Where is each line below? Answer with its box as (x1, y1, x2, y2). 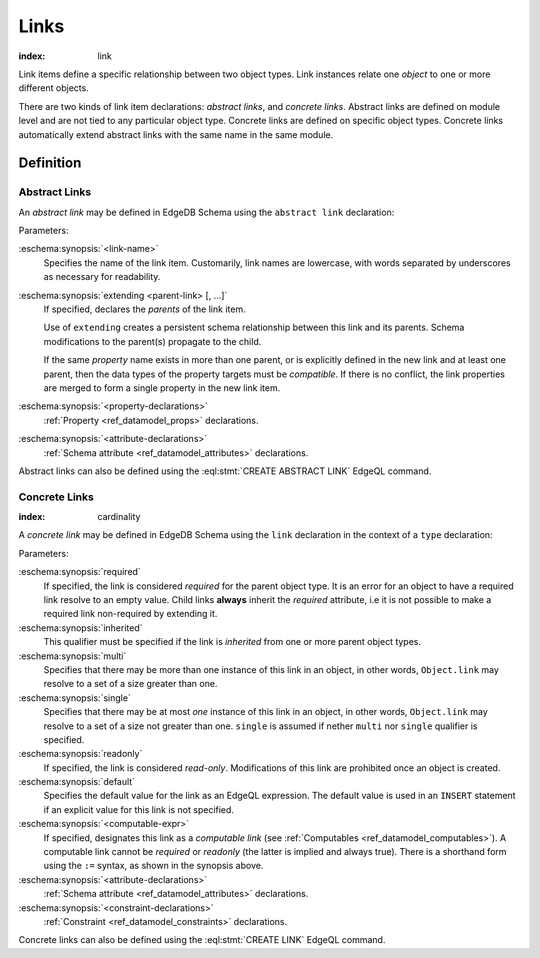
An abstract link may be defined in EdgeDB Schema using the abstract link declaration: (18, 206, 395, 218)
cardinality (97, 511, 141, 523)
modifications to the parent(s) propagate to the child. (43, 335, 262, 347)
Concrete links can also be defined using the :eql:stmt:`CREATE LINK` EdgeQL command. (18, 934, 386, 946)
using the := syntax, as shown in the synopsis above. (43, 860, 264, 872)
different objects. (18, 82, 89, 94)
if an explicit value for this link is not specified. (43, 803, 235, 815)
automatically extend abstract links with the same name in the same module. (18, 128, 334, 140)
